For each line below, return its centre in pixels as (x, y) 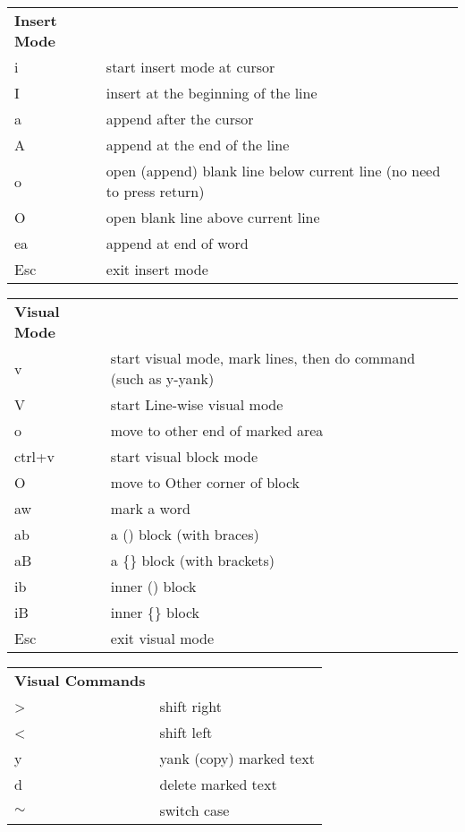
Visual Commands (80, 680)
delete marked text (218, 784)
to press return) (155, 191)
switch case (194, 810)
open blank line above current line (213, 217)
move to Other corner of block (205, 482)
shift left (186, 732)
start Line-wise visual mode (197, 404)
